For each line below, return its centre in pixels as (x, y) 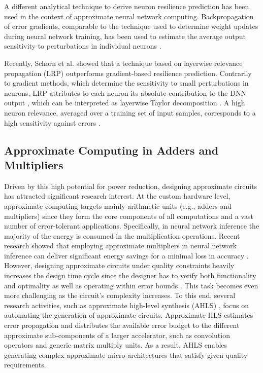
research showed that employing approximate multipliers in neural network (121, 246)
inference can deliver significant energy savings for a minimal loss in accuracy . (126, 255)
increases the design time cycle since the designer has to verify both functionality (130, 275)
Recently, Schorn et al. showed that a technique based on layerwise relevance (123, 63)
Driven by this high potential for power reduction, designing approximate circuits (131, 186)
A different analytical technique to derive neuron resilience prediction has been (127, 6)
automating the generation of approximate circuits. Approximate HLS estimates (129, 315)
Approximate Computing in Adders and (111, 150)
